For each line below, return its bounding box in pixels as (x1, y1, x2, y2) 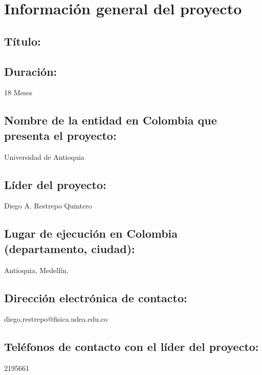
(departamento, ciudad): (4, 240, 135, 256)
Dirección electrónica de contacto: (4, 289, 187, 305)
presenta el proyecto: (4, 127, 117, 143)
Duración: (4, 63, 57, 79)
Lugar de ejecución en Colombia (4, 225, 178, 241)
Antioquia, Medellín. (4, 264, 69, 275)
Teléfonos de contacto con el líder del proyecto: (4, 339, 259, 355)
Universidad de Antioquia (4, 151, 84, 162)
